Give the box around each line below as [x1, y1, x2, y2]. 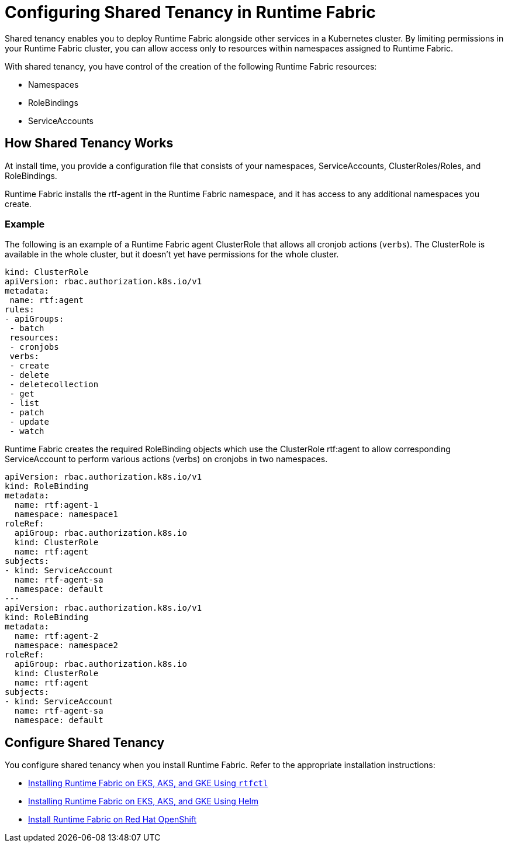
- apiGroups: [5, 314, 64, 324]
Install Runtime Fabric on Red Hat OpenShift [28, 814, 197, 825]
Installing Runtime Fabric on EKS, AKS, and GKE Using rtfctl [28, 778, 268, 789]
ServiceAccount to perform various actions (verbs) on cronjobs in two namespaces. [5, 454, 328, 464]
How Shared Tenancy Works [5, 136, 174, 151]
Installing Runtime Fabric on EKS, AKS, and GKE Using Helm [28, 796, 259, 807]
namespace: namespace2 [14, 641, 118, 650]
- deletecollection [9, 380, 99, 390]
